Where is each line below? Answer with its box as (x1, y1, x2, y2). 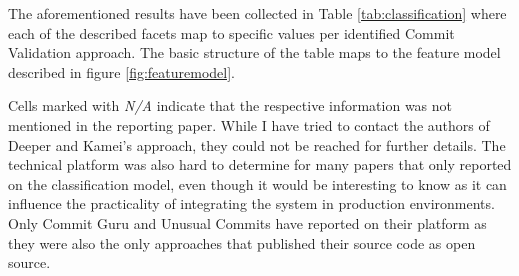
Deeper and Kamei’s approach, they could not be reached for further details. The (8, 134, 506, 155)
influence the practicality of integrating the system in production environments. (8, 193, 495, 214)
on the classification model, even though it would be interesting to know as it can (8, 173, 507, 194)
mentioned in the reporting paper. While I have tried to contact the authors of (8, 114, 490, 135)
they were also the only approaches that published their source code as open (8, 232, 476, 253)
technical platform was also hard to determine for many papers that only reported (8, 154, 512, 175)
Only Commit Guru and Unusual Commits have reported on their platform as (8, 212, 487, 233)
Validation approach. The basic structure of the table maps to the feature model (8, 42, 501, 63)
